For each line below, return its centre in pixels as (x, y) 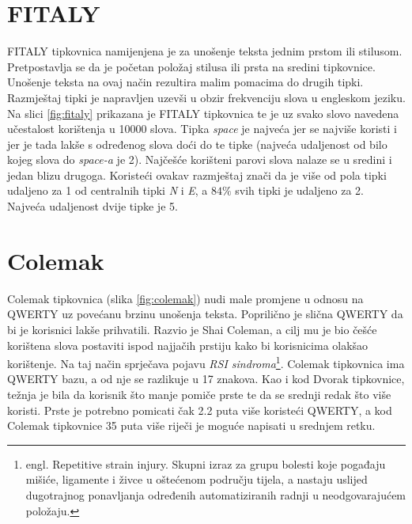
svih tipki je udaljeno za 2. (299, 190)
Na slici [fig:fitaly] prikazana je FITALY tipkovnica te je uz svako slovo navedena (203, 113)
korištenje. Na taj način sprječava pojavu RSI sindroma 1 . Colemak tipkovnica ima (206, 362)
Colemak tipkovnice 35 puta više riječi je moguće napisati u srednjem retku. (191, 425)
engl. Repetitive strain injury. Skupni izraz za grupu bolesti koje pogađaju (206, 463)
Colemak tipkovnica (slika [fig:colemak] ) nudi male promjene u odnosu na (185, 298)
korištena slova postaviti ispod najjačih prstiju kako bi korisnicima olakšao (188, 345)
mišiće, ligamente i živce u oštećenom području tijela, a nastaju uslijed (197, 479)
